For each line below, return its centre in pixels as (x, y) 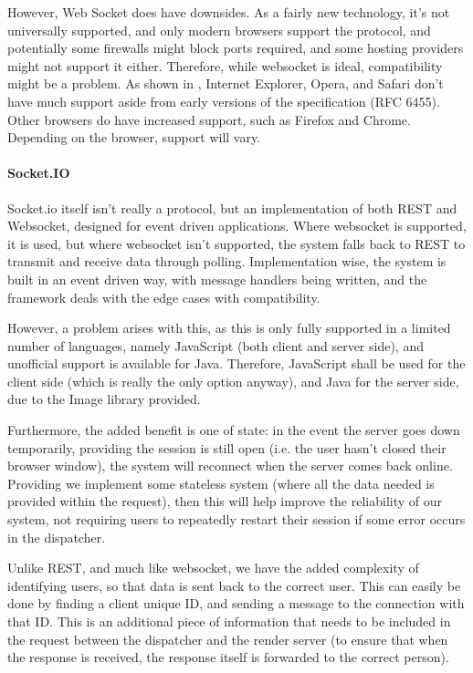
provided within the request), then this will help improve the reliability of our (225, 501)
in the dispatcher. (57, 537)
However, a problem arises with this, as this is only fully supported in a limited (229, 328)
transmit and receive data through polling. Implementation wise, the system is (227, 261)
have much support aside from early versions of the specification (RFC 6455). (224, 101)
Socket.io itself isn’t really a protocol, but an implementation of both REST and (232, 207)
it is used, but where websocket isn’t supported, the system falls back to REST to (236, 243)
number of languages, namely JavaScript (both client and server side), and (215, 345)
